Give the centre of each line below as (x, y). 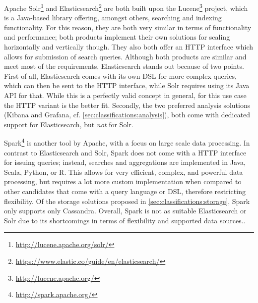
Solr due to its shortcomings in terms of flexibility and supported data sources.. (125, 220)
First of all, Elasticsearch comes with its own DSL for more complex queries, (120, 76)
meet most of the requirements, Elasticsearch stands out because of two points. (124, 66)
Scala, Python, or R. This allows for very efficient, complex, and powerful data (124, 172)
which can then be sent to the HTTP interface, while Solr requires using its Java (127, 85)
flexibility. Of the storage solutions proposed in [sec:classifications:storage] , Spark (127, 201)
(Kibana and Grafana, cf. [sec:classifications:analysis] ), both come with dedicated (127, 115)
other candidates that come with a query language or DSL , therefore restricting (125, 191)
